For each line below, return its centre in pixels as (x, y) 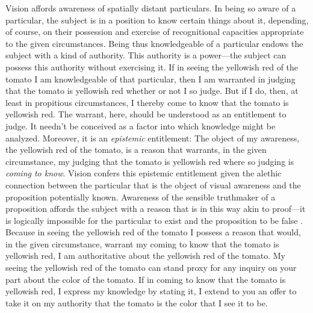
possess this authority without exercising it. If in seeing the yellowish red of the (152, 67)
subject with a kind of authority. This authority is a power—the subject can (146, 55)
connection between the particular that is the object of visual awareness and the (153, 184)
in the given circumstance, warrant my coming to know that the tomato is (142, 243)
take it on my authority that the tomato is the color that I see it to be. (137, 302)
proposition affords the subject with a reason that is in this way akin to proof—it (156, 209)
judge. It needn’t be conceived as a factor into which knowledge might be (141, 126)
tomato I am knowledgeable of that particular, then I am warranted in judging (150, 79)
